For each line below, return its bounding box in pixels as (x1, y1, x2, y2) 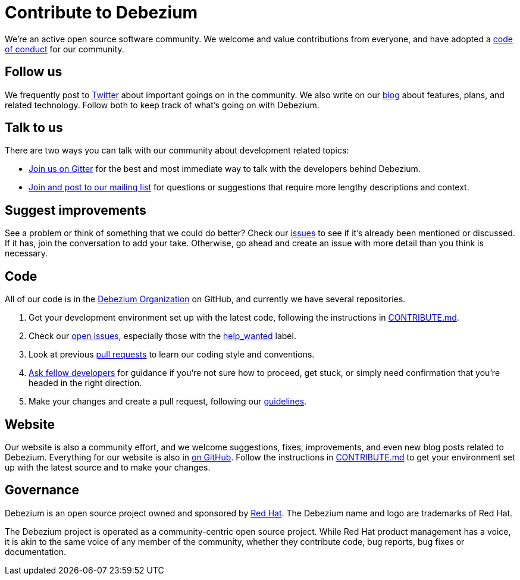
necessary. (5, 248, 48, 259)
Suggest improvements (5, 202, 146, 218)
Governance (5, 482, 79, 498)
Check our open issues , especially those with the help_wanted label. (29, 331, 296, 341)
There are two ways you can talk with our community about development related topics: (5, 145, 349, 156)
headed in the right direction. (29, 378, 142, 388)
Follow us (5, 64, 62, 80)
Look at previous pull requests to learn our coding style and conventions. (29, 349, 315, 360)
